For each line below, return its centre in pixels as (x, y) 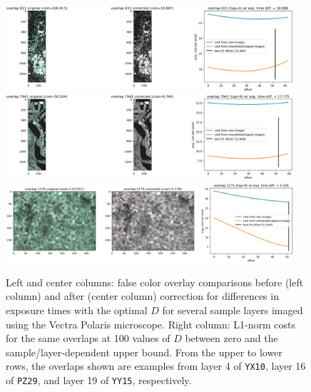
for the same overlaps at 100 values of (88, 338)
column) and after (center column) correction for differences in (142, 296)
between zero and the (231, 338)
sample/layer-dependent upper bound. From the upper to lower (144, 352)
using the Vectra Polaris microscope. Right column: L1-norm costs (151, 324)
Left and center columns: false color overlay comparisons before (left (155, 282)
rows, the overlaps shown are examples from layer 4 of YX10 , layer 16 (156, 366)
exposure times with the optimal (77, 310)
